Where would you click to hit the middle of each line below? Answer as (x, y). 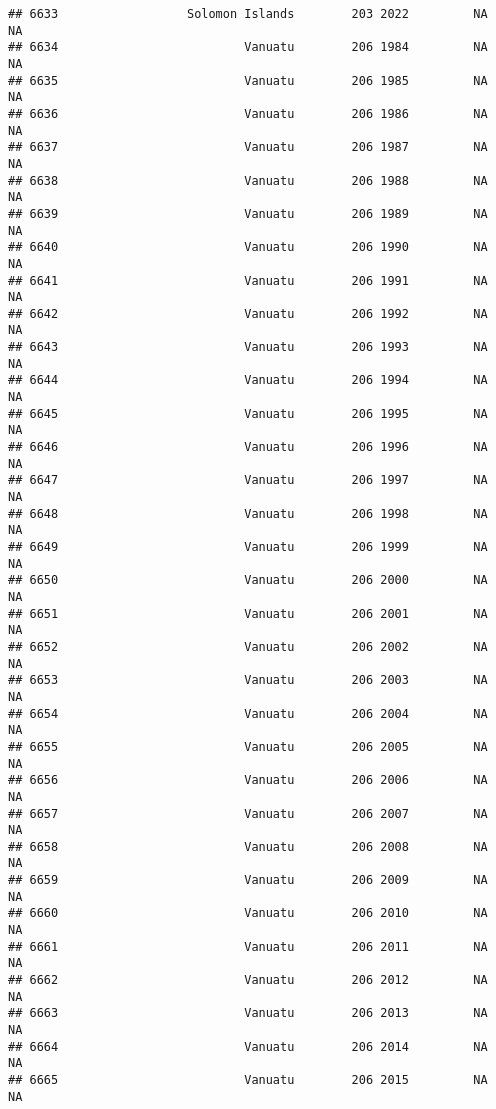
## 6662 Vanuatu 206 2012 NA (248, 980)
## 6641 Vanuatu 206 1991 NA (248, 280)
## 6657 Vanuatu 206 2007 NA (248, 813)
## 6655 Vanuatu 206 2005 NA (248, 746)
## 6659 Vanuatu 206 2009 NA (248, 880)
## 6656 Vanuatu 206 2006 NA (248, 780)
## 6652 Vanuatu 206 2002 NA (248, 646)
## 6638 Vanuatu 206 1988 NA (248, 180)
